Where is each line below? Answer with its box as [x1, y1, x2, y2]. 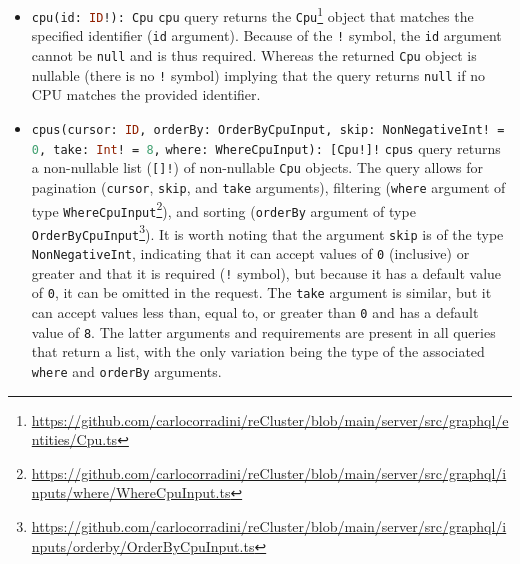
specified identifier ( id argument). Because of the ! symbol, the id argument [31, 25, 502, 46]
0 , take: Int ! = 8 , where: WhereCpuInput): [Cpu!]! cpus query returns [31, 137, 501, 158]
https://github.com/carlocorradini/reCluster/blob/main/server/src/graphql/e [31, 409, 509, 430]
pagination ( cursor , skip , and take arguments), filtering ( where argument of [31, 176, 506, 197]
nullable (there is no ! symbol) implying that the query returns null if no [31, 64, 485, 85]
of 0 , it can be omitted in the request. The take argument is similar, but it [31, 282, 492, 303]
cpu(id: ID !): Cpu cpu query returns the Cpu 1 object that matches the [31, 3, 474, 26]
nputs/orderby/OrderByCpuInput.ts [31, 535, 255, 556]
